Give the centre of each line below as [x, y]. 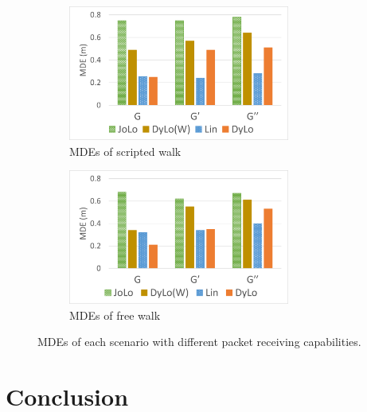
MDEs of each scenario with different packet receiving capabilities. [199, 342]
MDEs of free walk [115, 315]
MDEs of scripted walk [125, 151]
